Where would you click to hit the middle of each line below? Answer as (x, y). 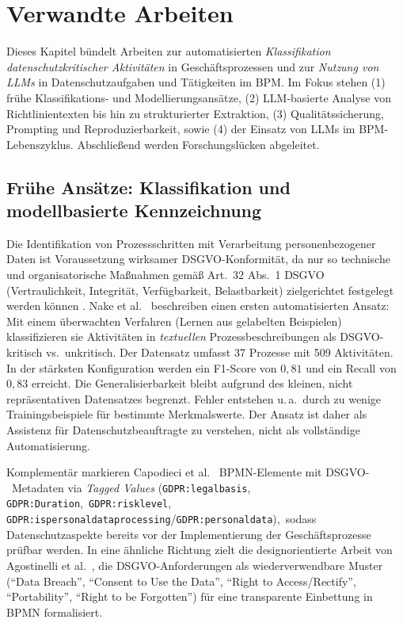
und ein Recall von (351, 367)
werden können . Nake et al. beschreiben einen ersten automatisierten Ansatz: (198, 306)
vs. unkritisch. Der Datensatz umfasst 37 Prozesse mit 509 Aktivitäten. (219, 352)
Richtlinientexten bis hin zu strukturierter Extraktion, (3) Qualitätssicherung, (196, 113)
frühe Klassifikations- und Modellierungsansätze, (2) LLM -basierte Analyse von (199, 97)
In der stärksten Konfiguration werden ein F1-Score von (142, 367)
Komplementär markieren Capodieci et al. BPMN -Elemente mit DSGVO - (188, 472)
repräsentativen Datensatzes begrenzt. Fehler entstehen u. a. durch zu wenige (194, 398)
